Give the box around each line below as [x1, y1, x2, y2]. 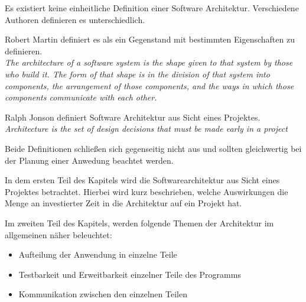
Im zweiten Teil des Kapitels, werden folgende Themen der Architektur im [5, 216, 274, 229]
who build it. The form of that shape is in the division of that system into [5, 67, 270, 80]
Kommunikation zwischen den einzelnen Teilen [18, 288, 187, 300]
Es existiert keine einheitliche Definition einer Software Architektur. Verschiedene [5, 2, 299, 14]
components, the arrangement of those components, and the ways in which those [5, 79, 294, 92]
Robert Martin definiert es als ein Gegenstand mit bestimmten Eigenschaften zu [5, 33, 295, 46]
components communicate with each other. [5, 91, 157, 103]
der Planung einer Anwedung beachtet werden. [5, 154, 174, 166]
